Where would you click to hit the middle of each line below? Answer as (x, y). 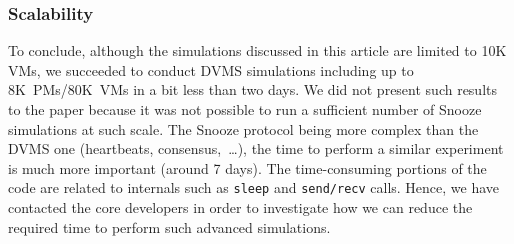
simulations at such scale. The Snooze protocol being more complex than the (243, 128)
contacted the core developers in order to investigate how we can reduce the (240, 207)
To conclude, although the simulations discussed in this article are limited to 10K (257, 50)
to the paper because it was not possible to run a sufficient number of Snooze (245, 109)
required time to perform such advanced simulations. (169, 226)
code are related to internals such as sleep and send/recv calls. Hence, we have (254, 187)
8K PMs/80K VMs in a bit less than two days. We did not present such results (253, 89)
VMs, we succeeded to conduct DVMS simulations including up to (211, 69)
